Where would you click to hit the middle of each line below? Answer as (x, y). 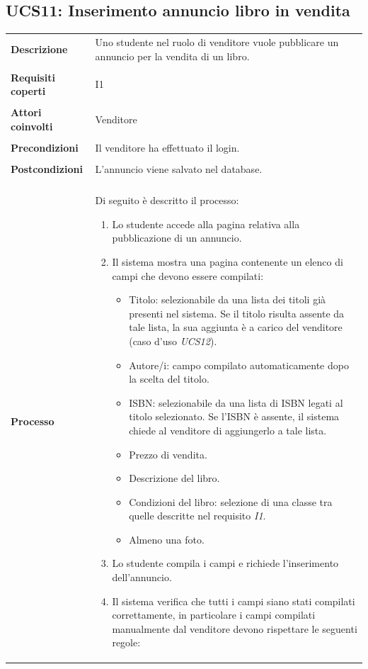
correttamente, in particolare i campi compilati (214, 615)
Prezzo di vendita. (168, 454)
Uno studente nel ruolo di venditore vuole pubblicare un (217, 41)
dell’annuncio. (142, 577)
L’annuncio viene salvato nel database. (179, 169)
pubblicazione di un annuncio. (177, 238)
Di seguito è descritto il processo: (167, 200)
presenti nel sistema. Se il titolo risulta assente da (237, 313)
